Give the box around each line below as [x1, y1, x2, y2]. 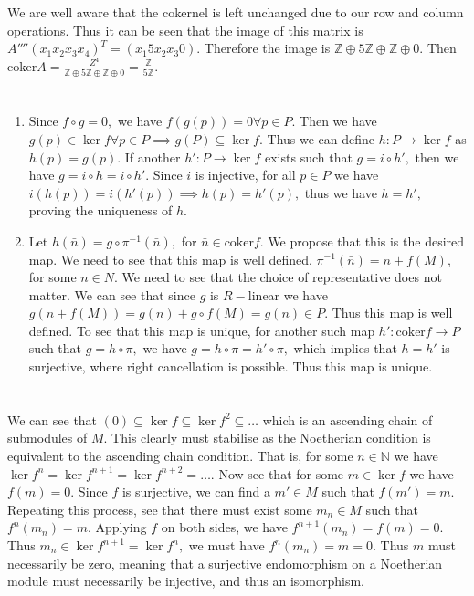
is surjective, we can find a [121, 482, 270, 501]
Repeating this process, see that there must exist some [7, 499, 312, 518]
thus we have [304, 183, 377, 202]
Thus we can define [267, 129, 375, 148]
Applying [95, 518, 147, 537]
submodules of [7, 428, 88, 447]
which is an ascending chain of [262, 410, 433, 429]
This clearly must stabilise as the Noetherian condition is [111, 428, 431, 447]
